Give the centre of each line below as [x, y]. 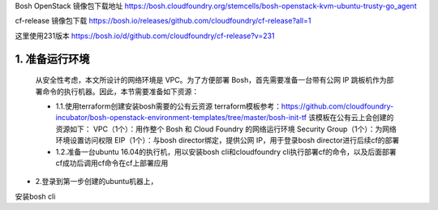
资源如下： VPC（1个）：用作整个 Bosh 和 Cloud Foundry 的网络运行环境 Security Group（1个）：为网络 [226, 129]
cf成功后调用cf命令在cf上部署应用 [112, 163]
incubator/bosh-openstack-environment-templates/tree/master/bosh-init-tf [181, 118]
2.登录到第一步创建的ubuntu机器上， [97, 182]
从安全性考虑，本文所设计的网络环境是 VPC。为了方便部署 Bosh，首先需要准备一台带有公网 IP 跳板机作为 [211, 80]
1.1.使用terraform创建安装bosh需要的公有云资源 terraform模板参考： [169, 106]
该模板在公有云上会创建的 [351, 118]
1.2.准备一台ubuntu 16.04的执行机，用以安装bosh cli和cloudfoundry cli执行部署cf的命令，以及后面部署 [226, 152]
